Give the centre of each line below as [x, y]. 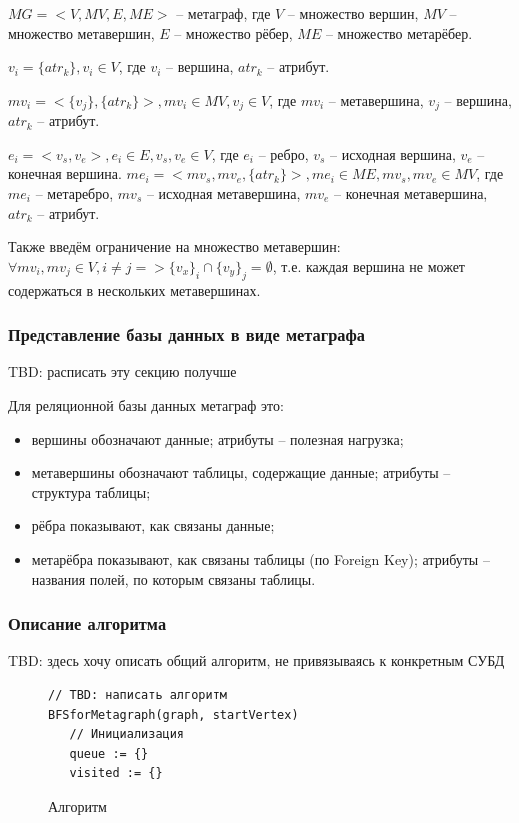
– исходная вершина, [393, 153]
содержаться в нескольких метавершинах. [134, 289]
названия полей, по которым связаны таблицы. [173, 578]
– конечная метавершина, [411, 193]
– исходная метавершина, [223, 193]
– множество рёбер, [233, 32]
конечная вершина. [65, 173]
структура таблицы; [91, 491]
